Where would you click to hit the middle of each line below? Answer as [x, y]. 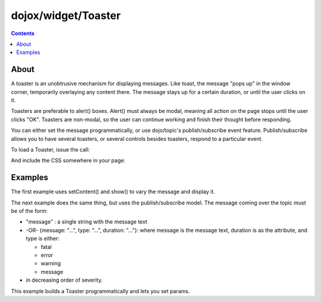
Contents [23, 33]
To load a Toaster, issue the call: [51, 149]
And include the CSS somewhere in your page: [68, 161]
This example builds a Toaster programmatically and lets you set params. [100, 291]
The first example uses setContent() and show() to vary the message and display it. [113, 192]
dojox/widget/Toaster [66, 15]
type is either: [43, 238]
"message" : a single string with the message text [87, 222]
